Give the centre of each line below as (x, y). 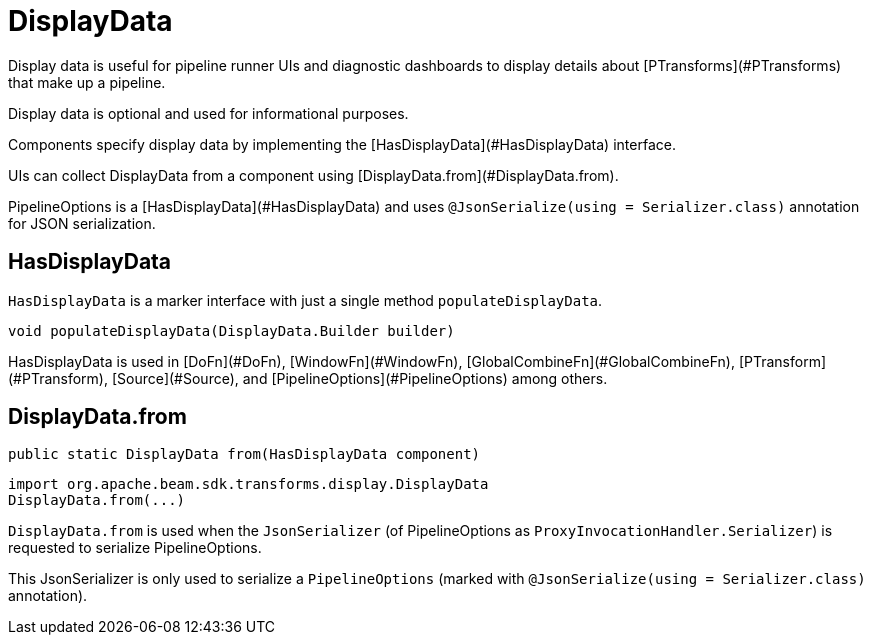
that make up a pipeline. (87, 82)
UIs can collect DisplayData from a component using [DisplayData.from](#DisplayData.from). (313, 175)
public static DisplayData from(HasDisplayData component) (244, 454)
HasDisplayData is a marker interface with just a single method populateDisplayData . (305, 300)
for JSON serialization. (82, 223)
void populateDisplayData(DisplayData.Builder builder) (231, 330)
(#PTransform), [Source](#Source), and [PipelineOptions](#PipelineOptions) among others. (308, 378)
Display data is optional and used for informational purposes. (208, 113)
